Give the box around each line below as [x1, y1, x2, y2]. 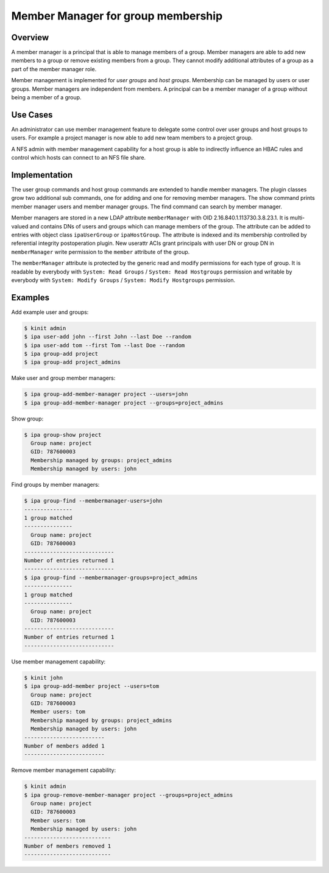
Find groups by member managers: [11, 481, 100, 489]
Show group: [11, 415, 44, 422]
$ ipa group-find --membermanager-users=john [24, 497, 163, 504]
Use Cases [11, 110, 53, 120]
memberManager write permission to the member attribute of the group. [11, 248, 190, 255]
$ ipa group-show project [24, 431, 102, 438]
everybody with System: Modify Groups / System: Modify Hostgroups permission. [11, 276, 236, 283]
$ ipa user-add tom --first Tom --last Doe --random [24, 342, 185, 348]
